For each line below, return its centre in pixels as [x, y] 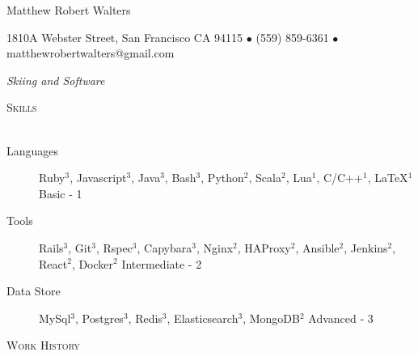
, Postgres [99, 318]
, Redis [145, 318]
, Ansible [317, 247]
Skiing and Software [56, 80]
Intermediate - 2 [162, 263]
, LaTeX [388, 178]
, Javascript [98, 178]
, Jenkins [366, 247]
